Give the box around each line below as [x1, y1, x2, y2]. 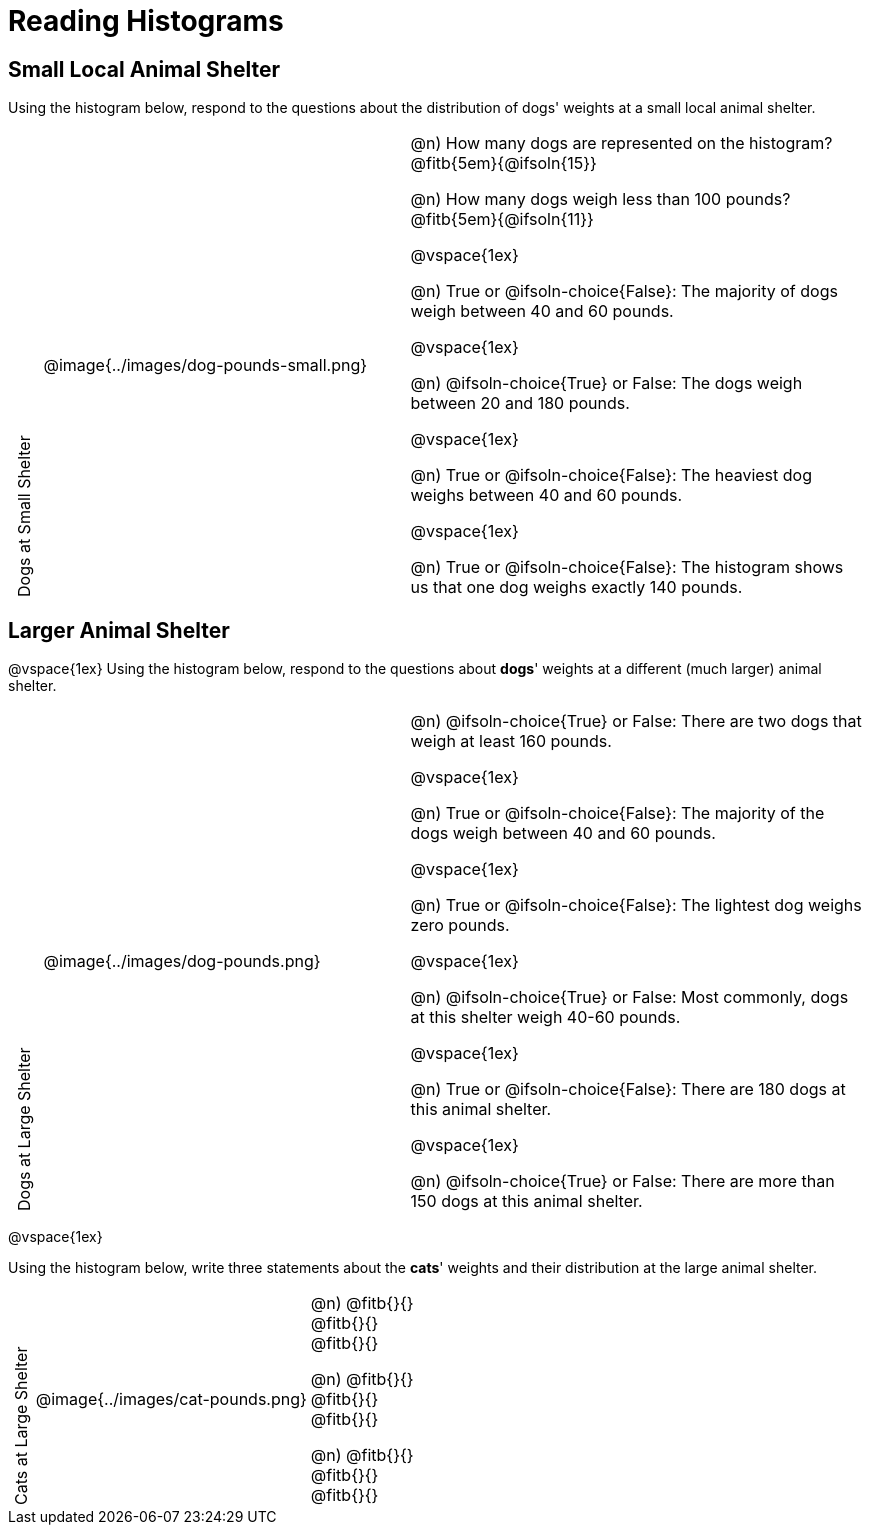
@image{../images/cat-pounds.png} [35, 1389, 307, 1410]
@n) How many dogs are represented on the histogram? [410, 133, 833, 154]
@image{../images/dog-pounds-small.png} [43, 355, 368, 376]
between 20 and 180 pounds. [410, 393, 630, 414]
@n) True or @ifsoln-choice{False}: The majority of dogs [410, 281, 838, 302]
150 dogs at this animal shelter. [410, 1191, 643, 1212]
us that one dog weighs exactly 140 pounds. [410, 577, 743, 598]
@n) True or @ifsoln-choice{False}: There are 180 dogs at [410, 1079, 846, 1100]
